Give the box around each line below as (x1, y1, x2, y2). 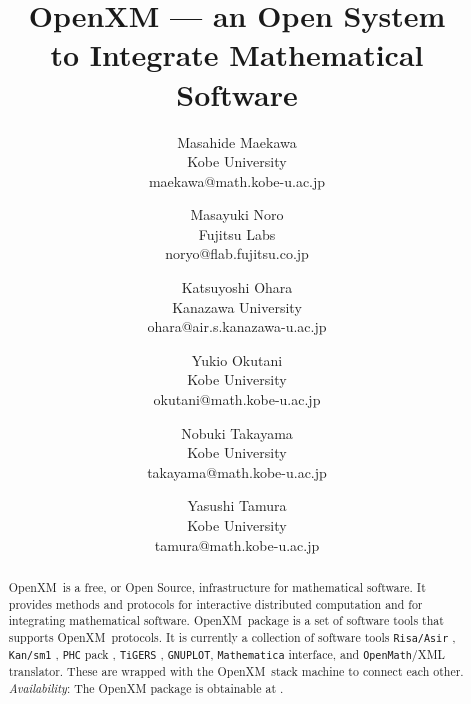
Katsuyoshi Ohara (181, 277, 293, 298)
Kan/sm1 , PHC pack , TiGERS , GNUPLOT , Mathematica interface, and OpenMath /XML (8, 646, 446, 663)
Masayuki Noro (190, 204, 284, 225)
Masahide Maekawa (177, 131, 297, 152)
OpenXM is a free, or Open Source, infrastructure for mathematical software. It (8, 578, 426, 595)
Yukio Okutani (191, 349, 283, 370)
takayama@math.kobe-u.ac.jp (147, 461, 327, 482)
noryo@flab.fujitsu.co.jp (165, 243, 309, 264)
